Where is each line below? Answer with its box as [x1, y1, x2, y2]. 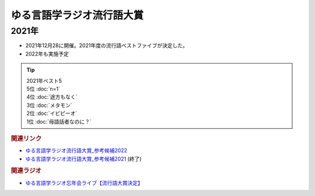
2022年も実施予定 [25, 50, 69, 57]
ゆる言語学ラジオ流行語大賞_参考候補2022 [25, 147, 128, 154]
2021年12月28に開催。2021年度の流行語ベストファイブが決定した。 [25, 42, 188, 49]
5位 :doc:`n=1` [26, 85, 61, 92]
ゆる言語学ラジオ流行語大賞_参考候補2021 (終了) [25, 155, 142, 162]
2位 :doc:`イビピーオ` [26, 110, 78, 117]
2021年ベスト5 [26, 77, 62, 84]
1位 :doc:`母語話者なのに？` [26, 118, 92, 125]
